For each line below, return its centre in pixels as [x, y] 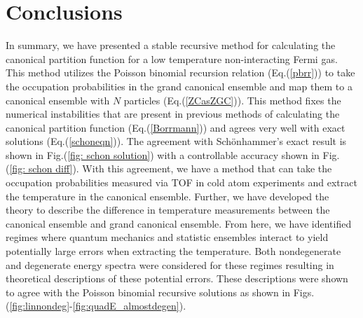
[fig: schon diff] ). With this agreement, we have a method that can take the [171, 168]
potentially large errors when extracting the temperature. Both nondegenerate [173, 251]
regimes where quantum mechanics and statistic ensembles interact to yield [167, 237]
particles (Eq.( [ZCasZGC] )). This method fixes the [232, 100]
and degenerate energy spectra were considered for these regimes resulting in [170, 264]
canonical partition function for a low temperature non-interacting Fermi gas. [172, 58]
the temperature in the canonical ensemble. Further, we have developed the [167, 196]
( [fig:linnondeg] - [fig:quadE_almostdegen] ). [96, 306]
